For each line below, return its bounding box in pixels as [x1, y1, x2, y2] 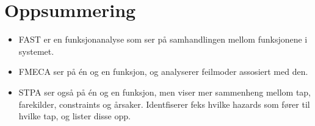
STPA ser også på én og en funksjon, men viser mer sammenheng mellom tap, [18, 85, 311, 98]
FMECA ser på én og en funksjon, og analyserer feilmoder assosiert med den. [18, 65, 308, 78]
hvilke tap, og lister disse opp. [18, 110, 131, 122]
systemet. [18, 44, 54, 57]
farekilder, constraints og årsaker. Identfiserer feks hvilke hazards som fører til [18, 97, 310, 110]
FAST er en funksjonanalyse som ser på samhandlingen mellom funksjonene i [18, 33, 308, 46]
